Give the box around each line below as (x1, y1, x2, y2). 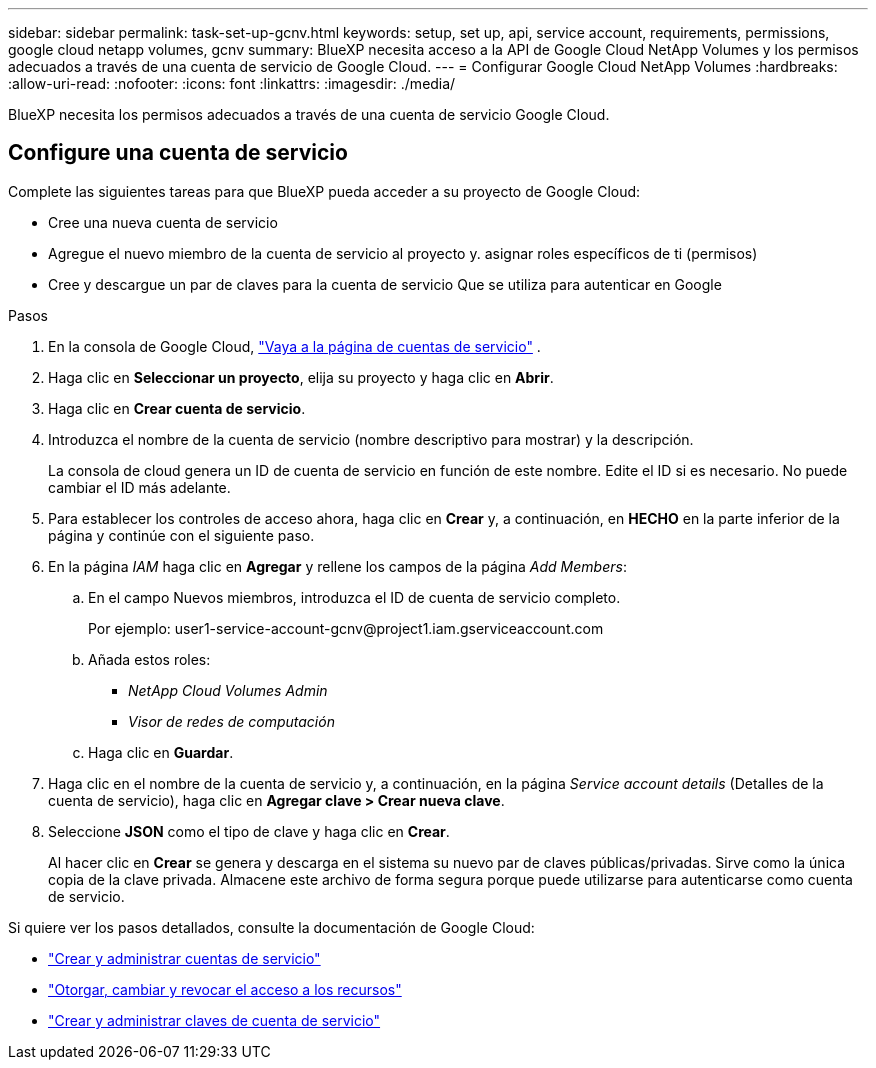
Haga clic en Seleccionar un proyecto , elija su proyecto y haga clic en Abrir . (48, 368, 554, 386)
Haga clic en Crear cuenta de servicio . (48, 399, 306, 417)
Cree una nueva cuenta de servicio (48, 213, 278, 231)
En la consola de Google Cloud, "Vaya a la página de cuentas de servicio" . (48, 337, 541, 355)
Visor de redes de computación (128, 712, 335, 730)
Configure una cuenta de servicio (8, 140, 348, 166)
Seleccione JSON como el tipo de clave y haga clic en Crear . (48, 822, 450, 840)
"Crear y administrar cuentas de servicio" (48, 949, 321, 967)
